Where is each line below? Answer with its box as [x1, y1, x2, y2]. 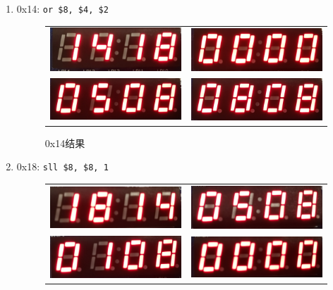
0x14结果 [44, 135, 85, 150]
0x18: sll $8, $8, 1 [16, 159, 109, 174]
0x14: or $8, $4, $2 [16, 1, 109, 15]
